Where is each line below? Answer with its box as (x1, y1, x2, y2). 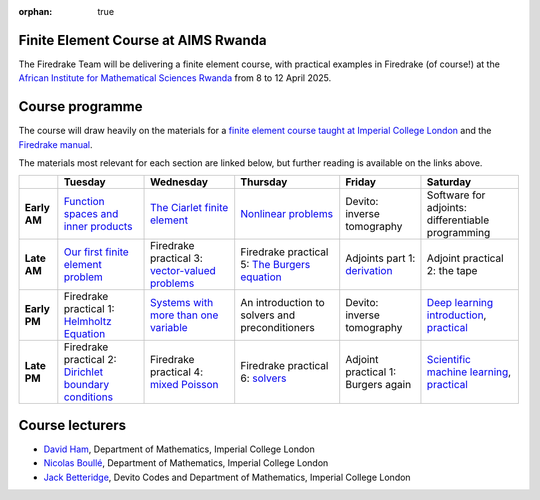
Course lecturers (18, 416, 127, 434)
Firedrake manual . (18, 138, 94, 150)
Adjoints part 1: (345, 251, 416, 265)
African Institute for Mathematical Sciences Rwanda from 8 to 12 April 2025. (18, 72, 332, 84)
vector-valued (150, 264, 217, 278)
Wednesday (150, 175, 209, 189)
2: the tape (426, 264, 478, 278)
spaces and (63, 207, 119, 221)
